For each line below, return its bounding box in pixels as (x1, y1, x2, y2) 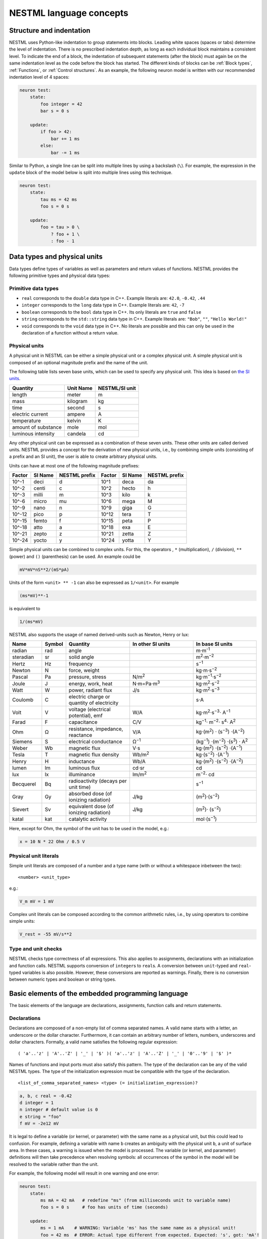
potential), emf (68, 712, 103, 719)
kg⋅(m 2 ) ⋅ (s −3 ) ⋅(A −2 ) (196, 728, 245, 735)
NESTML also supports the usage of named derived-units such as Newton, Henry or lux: (9, 631, 189, 637)
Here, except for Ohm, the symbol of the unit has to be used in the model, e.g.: (9, 825, 169, 831)
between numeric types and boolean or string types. (9, 976, 116, 982)
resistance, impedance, (68, 725, 124, 732)
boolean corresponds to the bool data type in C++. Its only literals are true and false (21, 309, 201, 315)
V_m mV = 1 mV (19, 899, 54, 904)
